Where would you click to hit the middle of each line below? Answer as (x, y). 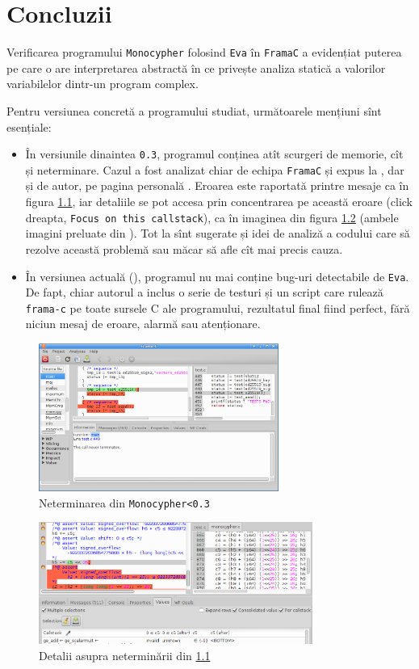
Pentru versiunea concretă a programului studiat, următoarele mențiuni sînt (194, 110)
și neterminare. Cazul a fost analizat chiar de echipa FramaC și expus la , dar (215, 169)
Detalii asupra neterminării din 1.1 (125, 656)
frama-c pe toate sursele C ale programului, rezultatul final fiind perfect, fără (218, 307)
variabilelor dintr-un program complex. (103, 84)
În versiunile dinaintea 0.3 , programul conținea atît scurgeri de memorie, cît (214, 154)
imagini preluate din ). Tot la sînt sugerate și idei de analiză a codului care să (218, 233)
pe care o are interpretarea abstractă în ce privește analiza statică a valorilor (196, 67)
